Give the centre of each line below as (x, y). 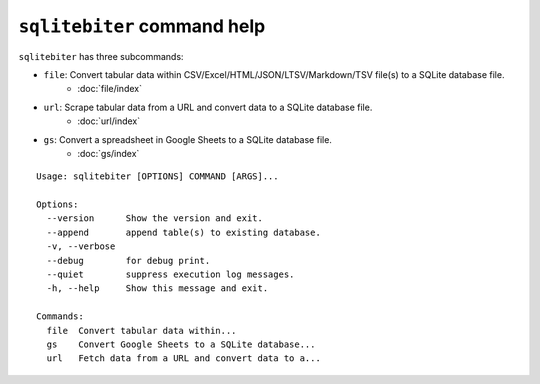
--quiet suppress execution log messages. (170, 274)
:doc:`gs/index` (108, 153)
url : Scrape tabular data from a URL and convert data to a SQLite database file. (208, 107)
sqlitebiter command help (142, 26)
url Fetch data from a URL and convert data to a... (184, 358)
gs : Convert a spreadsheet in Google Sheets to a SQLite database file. (187, 139)
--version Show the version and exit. (155, 218)
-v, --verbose (81, 246)
